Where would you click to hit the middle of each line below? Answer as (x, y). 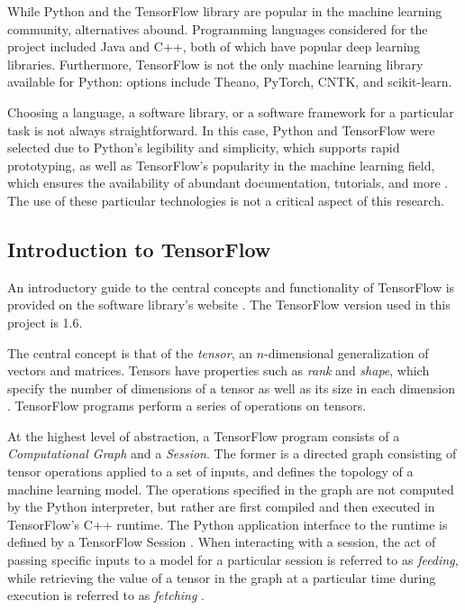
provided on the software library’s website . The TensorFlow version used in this (229, 305)
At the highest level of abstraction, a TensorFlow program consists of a (204, 435)
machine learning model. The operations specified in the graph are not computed (231, 489)
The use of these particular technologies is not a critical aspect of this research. (226, 200)
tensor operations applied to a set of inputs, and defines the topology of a (210, 471)
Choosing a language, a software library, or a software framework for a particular (231, 111)
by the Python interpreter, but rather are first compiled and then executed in (221, 507)
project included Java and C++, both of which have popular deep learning (214, 46)
